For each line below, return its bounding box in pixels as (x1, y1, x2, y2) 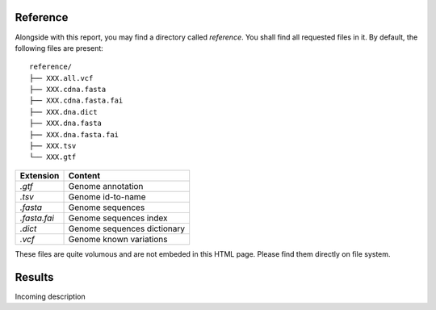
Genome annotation (68, 180, 144, 191)
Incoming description (15, 291, 86, 301)
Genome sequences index (68, 212, 168, 224)
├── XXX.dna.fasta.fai (29, 130, 119, 139)
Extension (19, 170, 60, 181)
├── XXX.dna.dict (29, 107, 98, 116)
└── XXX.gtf (29, 153, 77, 161)
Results (15, 270, 54, 284)
